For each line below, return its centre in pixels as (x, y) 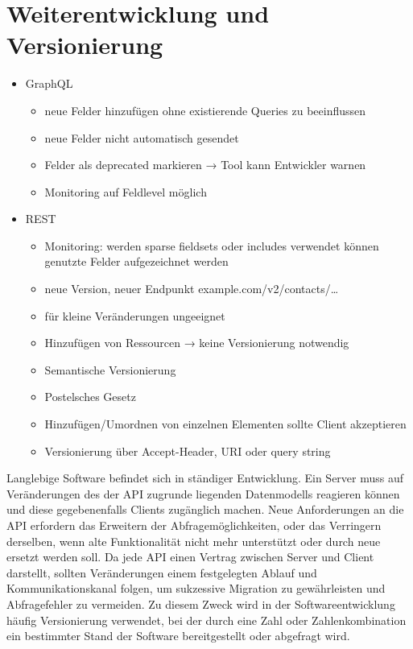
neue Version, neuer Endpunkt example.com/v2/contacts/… (192, 289)
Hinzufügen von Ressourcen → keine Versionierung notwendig (197, 343)
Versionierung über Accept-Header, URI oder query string (188, 451)
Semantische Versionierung (110, 369)
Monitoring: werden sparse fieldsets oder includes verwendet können (212, 245)
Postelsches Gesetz (90, 397)
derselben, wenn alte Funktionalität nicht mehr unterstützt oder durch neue (194, 541)
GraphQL (49, 83)
